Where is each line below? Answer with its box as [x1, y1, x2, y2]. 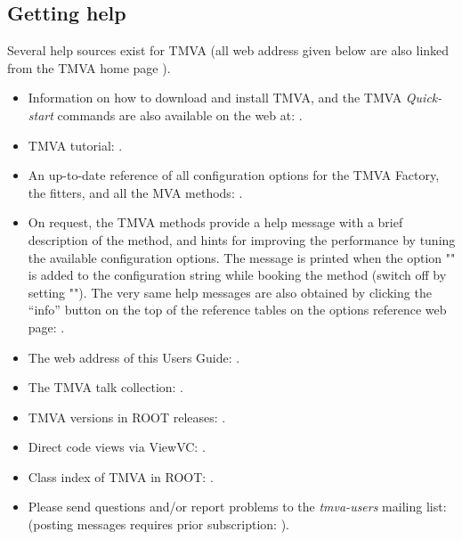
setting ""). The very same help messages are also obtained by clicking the [28, 282, 432, 301]
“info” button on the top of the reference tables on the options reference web [28, 300, 447, 319]
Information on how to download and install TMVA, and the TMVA [28, 88, 402, 107]
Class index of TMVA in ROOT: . [28, 467, 214, 486]
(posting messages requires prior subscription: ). [28, 515, 289, 534]
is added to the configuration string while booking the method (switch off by [28, 266, 447, 284]
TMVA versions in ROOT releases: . [28, 407, 226, 426]
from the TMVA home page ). [7, 58, 171, 77]
